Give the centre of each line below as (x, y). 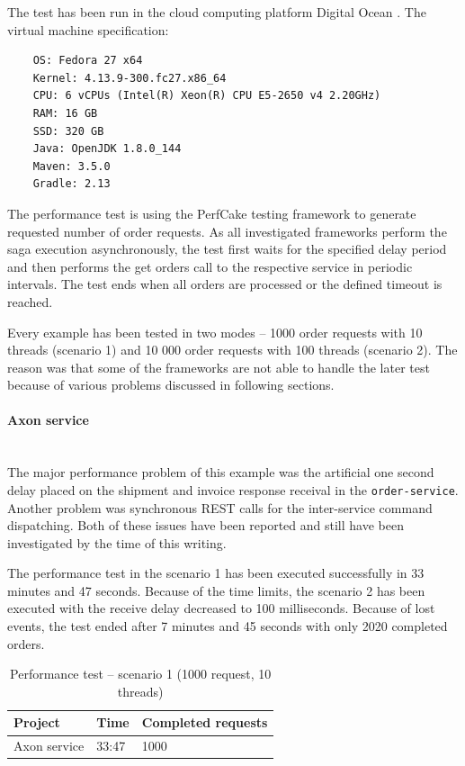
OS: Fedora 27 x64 (88, 61)
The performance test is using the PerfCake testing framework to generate (212, 213)
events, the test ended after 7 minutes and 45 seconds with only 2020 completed (228, 626)
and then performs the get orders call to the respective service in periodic (210, 266)
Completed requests (205, 722)
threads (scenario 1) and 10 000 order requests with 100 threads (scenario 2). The (232, 350)
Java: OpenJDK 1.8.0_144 (107, 149)
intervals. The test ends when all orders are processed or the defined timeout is (225, 284)
